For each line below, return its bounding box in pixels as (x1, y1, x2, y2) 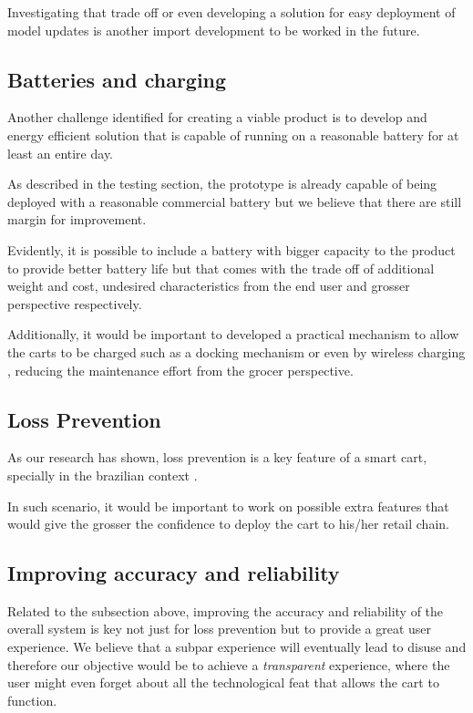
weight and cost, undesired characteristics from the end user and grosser (7, 276, 410, 295)
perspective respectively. (7, 294, 142, 313)
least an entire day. (7, 143, 114, 162)
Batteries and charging (7, 65, 227, 93)
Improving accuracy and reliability (7, 559, 340, 587)
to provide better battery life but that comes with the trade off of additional (7, 258, 435, 277)
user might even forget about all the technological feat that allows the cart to (7, 673, 439, 692)
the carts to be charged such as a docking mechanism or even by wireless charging (7, 342, 466, 361)
